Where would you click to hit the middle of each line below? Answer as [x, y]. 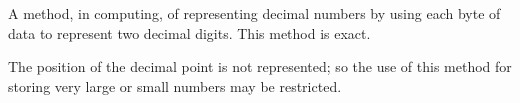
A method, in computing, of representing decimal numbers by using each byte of [254, 13]
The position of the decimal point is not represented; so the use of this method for [260, 66]
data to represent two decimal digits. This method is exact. [189, 32]
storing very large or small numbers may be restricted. [175, 85]
